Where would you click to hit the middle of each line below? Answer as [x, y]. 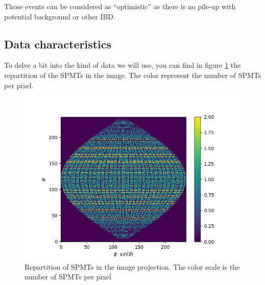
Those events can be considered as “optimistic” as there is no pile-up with [120, 6]
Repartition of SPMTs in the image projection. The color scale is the [132, 266]
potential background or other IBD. [60, 16]
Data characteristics [58, 44]
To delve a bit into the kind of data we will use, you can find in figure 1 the [123, 65]
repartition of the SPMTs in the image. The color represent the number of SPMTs [133, 75]
